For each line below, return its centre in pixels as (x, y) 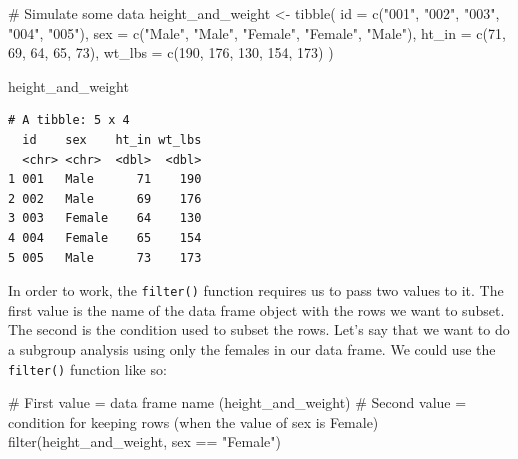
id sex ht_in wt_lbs (112, 139)
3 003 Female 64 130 (105, 218)
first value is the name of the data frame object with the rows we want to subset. (256, 309)
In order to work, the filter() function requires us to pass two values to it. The (256, 290)
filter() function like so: (87, 368)
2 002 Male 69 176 (105, 198)
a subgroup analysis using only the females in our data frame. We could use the (252, 348)
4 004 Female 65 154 (105, 237)
